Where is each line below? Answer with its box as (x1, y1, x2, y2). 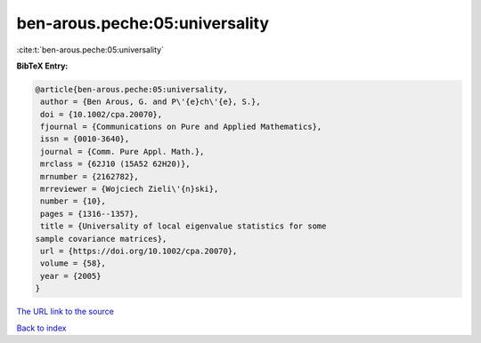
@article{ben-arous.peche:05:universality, (35, 84, 229, 94)
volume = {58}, (40, 259, 107, 268)
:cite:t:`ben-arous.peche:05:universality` (16, 44, 165, 55)
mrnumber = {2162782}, (40, 171, 140, 181)
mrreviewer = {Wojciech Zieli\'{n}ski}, (40, 184, 219, 195)
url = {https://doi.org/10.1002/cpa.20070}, (40, 246, 238, 256)
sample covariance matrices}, (35, 234, 167, 243)
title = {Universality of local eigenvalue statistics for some (40, 221, 327, 231)
